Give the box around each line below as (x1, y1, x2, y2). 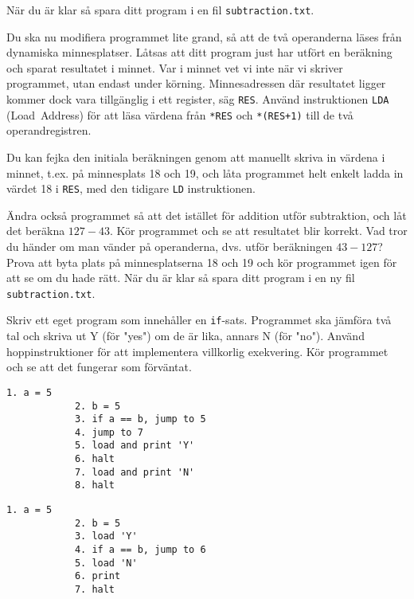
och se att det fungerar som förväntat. (6, 358, 192, 375)
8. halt (74, 480, 115, 491)
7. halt (74, 584, 115, 596)
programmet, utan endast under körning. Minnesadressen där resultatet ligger (6, 75, 386, 92)
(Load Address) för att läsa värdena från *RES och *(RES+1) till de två (6, 106, 353, 123)
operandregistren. (6, 122, 92, 139)
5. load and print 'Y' (74, 440, 195, 452)
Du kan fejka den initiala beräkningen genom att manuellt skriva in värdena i (6, 148, 385, 165)
